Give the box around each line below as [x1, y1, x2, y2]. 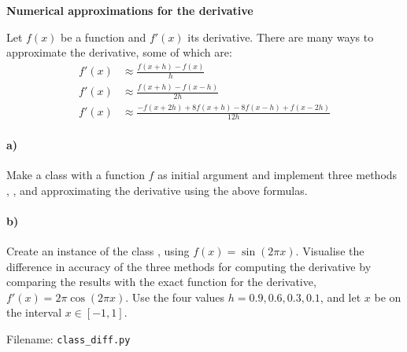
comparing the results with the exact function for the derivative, [6, 273, 316, 290]
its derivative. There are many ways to [187, 28, 374, 45]
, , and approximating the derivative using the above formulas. [6, 181, 308, 198]
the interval [6, 304, 62, 321]
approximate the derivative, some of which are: [6, 44, 232, 60]
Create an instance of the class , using [6, 243, 190, 259]
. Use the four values [125, 288, 225, 305]
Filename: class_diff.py [6, 331, 131, 347]
